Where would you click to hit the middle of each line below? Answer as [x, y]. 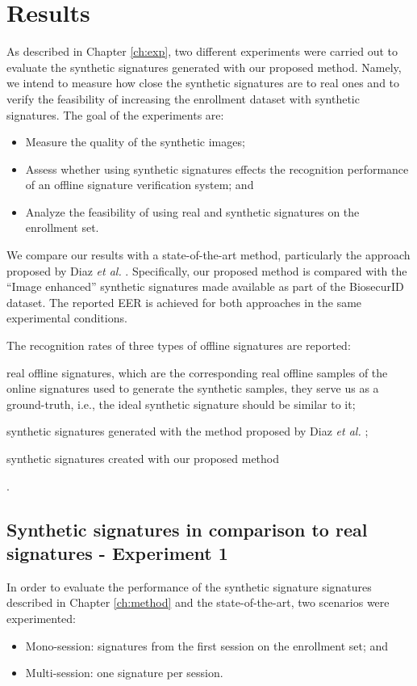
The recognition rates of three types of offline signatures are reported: [179, 345]
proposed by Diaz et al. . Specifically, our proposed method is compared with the [207, 270]
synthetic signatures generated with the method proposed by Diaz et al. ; [188, 431]
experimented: [41, 618]
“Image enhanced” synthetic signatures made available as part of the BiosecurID [205, 286]
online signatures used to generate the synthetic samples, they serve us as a [193, 388]
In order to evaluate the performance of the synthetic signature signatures [189, 586]
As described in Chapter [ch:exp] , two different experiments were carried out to [202, 51]
